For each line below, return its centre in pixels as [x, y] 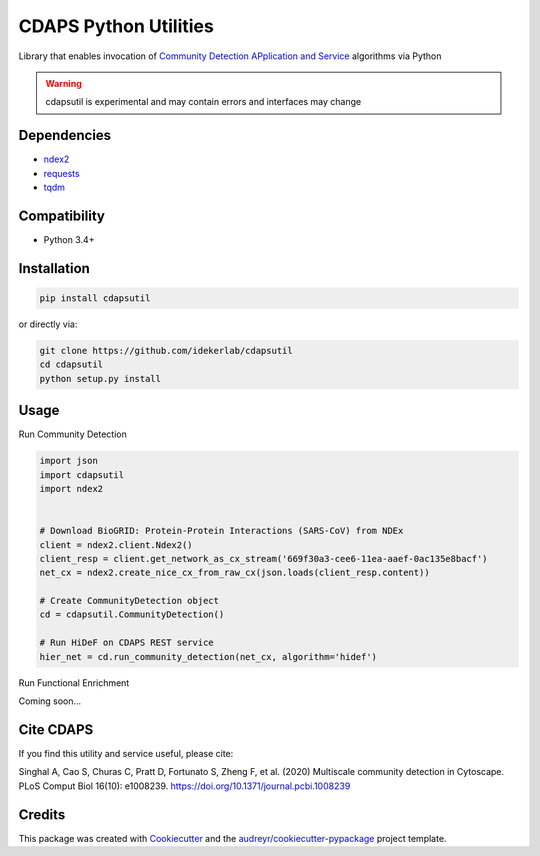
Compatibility [61, 215]
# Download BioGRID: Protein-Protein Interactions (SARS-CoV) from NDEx [221, 531]
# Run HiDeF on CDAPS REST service [126, 643]
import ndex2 [71, 488]
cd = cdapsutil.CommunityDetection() [132, 614]
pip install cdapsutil [95, 298]
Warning [63, 83]
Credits [42, 814]
